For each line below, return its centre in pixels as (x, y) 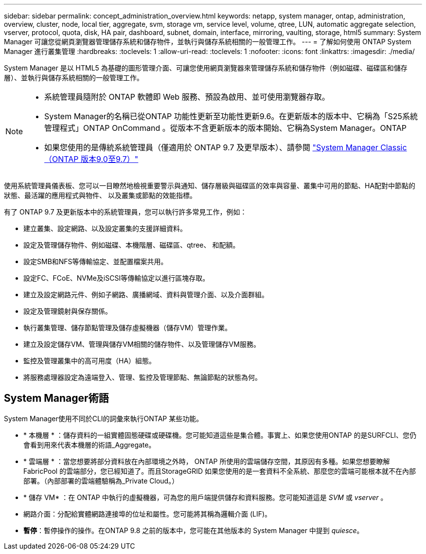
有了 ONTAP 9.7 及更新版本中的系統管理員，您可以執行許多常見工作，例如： (125, 212)
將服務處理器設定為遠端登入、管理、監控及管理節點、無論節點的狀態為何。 (142, 377)
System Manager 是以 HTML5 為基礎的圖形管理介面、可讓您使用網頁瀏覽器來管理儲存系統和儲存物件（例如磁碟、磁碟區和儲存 (206, 68)
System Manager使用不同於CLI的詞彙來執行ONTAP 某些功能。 (104, 418)
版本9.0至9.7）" (110, 159)
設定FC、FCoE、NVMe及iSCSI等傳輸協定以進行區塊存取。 (116, 278)
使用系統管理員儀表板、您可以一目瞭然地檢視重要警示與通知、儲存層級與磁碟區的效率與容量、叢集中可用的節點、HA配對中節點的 (210, 186)
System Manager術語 (56, 398)
